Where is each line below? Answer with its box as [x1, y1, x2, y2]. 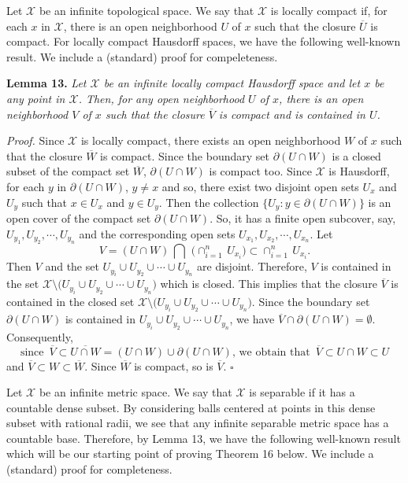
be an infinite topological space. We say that [39, 2, 254, 18]
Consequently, [6, 328, 73, 345]
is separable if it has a [249, 384, 355, 400]
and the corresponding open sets [79, 225, 236, 241]
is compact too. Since [209, 163, 312, 179]
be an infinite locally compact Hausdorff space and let [103, 75, 361, 91]
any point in [6, 90, 65, 106]
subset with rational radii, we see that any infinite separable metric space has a [6, 415, 389, 431]
